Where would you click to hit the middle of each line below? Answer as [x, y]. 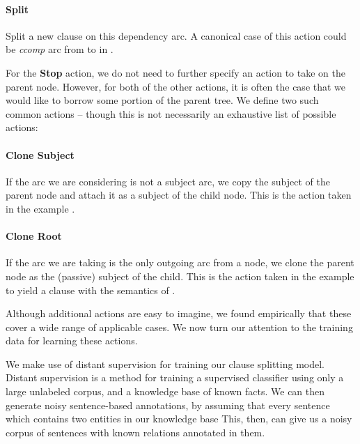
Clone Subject [40, 154]
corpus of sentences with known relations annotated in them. [135, 432]
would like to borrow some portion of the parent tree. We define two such [162, 100]
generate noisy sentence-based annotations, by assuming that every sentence [168, 405]
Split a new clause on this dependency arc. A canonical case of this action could [176, 35]
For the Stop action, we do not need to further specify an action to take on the [175, 72]
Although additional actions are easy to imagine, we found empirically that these [179, 313]
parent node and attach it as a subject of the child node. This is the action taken [179, 195]
